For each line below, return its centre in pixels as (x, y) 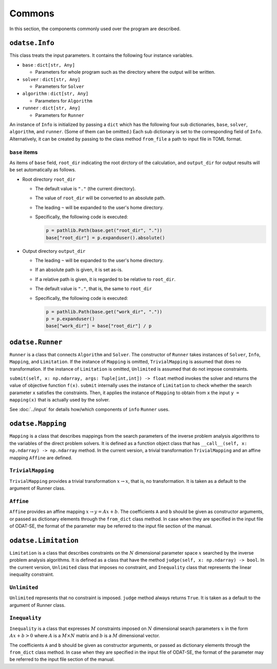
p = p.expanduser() (70, 319)
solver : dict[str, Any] (51, 79)
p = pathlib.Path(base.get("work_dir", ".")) (104, 312)
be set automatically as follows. (43, 170)
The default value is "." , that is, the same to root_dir (94, 289)
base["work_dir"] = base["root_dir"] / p (99, 326)
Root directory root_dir (49, 179)
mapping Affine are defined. (41, 458)
